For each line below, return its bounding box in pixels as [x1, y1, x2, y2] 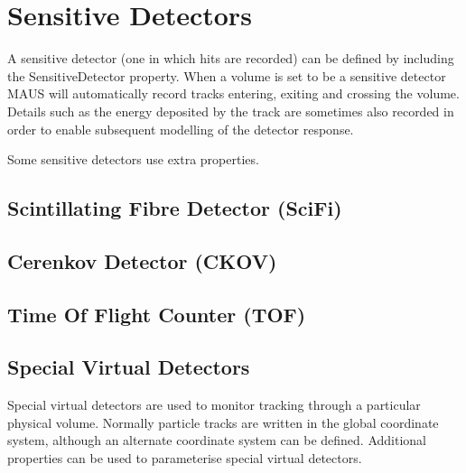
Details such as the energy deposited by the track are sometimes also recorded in [7, 101, 454, 120]
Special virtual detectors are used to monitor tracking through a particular [7, 395, 421, 414]
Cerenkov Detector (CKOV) [7, 246, 277, 274]
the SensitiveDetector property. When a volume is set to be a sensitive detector [7, 66, 446, 85]
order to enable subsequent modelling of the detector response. [7, 119, 354, 138]
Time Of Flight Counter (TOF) [7, 300, 306, 328]
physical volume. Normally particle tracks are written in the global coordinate [7, 413, 439, 431]
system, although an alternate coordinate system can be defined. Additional [7, 431, 426, 450]
